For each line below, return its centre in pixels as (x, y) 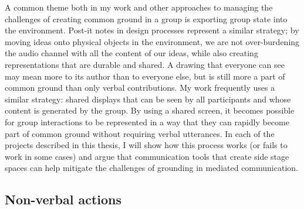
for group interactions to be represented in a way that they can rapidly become (147, 121)
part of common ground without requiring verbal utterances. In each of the (140, 133)
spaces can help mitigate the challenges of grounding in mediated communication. (151, 168)
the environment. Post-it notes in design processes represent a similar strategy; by (152, 30)
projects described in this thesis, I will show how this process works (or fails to (146, 145)
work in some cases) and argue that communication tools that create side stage (147, 156)
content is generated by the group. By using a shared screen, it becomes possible (150, 110)
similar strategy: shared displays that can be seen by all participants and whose (148, 99)
